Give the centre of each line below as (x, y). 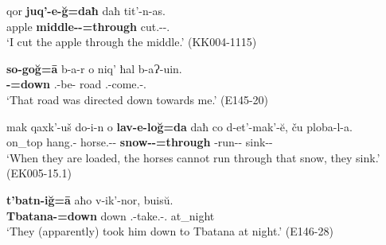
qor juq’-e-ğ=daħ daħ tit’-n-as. (86, 10)
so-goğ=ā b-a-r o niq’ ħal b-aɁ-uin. (94, 68)
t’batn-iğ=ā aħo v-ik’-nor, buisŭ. (90, 199)
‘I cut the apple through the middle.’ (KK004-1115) (132, 42)
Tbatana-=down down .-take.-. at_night (111, 215)
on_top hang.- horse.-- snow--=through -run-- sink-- (140, 142)
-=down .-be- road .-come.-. (76, 84)
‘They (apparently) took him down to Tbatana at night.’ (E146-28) (170, 231)
